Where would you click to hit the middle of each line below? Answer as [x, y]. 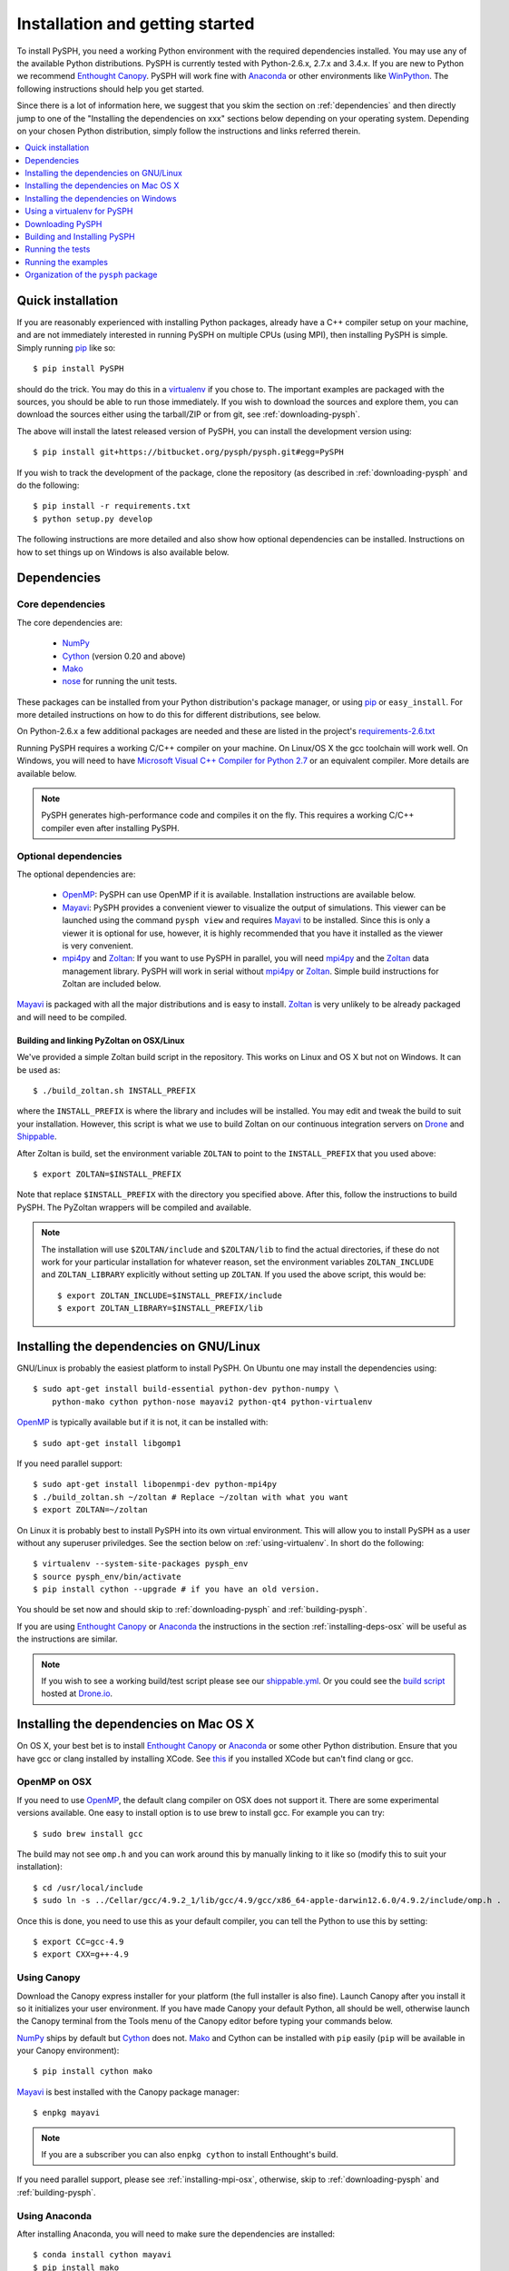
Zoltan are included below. [112, 984]
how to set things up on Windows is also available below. [123, 552]
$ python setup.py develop [93, 519]
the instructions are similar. [67, 1639]
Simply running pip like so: [66, 347]
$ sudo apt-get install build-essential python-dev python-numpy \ [186, 1389]
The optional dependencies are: [76, 874]
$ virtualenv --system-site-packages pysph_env [141, 1564]
